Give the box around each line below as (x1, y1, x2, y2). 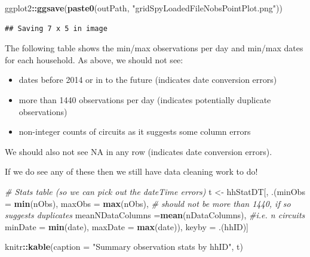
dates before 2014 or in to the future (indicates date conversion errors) (19, 73, 277, 86)
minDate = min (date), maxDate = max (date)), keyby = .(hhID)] (5, 220, 249, 233)
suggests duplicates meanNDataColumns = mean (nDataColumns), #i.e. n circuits (5, 209, 305, 221)
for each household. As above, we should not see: (5, 53, 183, 66)
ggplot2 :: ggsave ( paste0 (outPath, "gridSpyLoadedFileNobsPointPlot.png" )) (5, 2, 283, 14)
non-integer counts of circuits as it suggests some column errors (19, 125, 251, 138)
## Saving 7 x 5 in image (5, 24, 108, 33)
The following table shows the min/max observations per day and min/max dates (5, 42, 303, 54)
